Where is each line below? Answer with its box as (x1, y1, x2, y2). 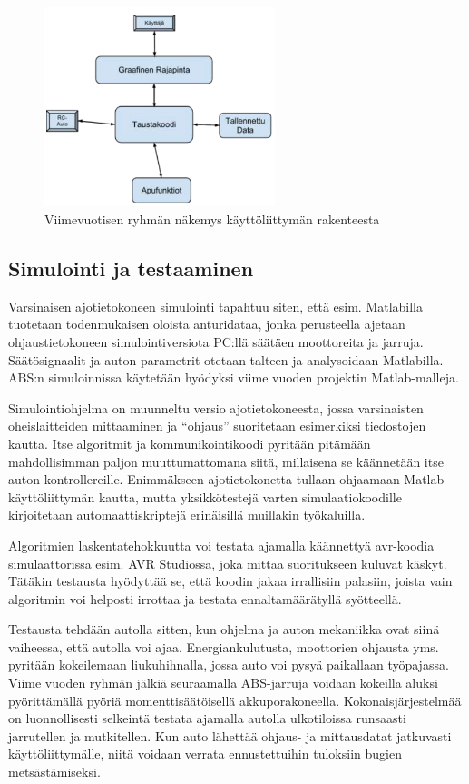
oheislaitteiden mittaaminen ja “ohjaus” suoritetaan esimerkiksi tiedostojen (8, 416, 426, 435)
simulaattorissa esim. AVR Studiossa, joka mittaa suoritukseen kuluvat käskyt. (8, 553, 447, 572)
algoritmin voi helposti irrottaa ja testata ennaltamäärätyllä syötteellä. (8, 589, 402, 608)
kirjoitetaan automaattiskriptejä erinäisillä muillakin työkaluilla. (8, 505, 366, 524)
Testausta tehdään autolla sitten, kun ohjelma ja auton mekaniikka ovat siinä (8, 620, 440, 639)
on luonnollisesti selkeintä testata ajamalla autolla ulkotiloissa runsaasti (8, 709, 406, 728)
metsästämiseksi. (8, 762, 101, 781)
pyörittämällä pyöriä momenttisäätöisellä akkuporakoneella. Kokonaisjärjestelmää (8, 690, 462, 710)
